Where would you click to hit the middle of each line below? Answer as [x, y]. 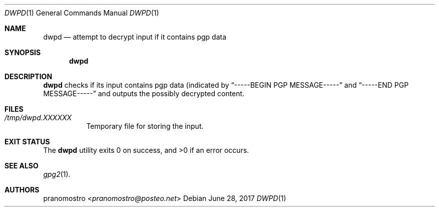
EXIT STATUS [27, 142]
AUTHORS [22, 190]
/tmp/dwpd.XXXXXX [38, 118]
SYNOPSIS [23, 52]
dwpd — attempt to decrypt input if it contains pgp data [135, 37]
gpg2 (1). [57, 174]
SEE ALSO [22, 166]
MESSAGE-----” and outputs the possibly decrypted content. [144, 93]
